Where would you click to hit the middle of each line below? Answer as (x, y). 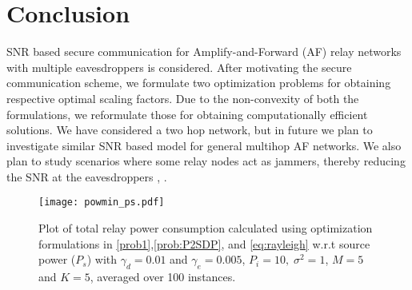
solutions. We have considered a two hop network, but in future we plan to (190, 130)
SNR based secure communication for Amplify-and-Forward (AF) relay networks (204, 52)
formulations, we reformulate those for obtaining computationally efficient (187, 114)
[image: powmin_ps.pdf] (102, 203)
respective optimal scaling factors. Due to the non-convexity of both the (183, 98)
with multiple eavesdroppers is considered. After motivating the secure (179, 67)
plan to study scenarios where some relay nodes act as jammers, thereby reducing (206, 161)
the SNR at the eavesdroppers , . (87, 176)
